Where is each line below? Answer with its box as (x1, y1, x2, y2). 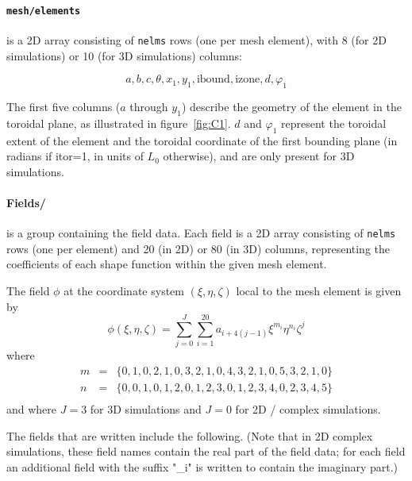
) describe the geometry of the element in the (181, 98, 402, 114)
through (129, 98, 168, 114)
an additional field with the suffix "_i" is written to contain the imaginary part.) (6, 458, 399, 475)
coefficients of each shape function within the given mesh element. (6, 256, 327, 272)
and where (6, 400, 57, 417)
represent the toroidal (281, 114, 387, 131)
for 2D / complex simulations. (235, 400, 381, 417)
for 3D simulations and (90, 400, 202, 417)
